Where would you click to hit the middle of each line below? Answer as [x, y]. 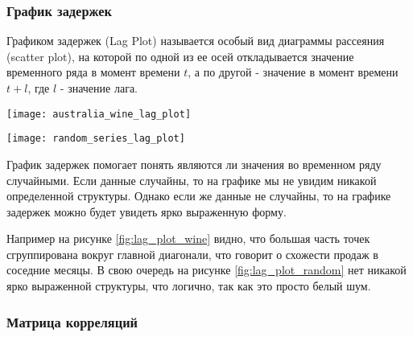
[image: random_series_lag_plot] [96, 139]
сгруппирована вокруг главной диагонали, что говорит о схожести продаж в [192, 254]
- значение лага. [99, 88]
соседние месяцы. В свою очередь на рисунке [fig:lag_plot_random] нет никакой [206, 270]
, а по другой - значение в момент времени [293, 72]
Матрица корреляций [72, 321]
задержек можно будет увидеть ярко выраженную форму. [147, 211]
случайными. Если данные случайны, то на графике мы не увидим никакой [192, 180]
